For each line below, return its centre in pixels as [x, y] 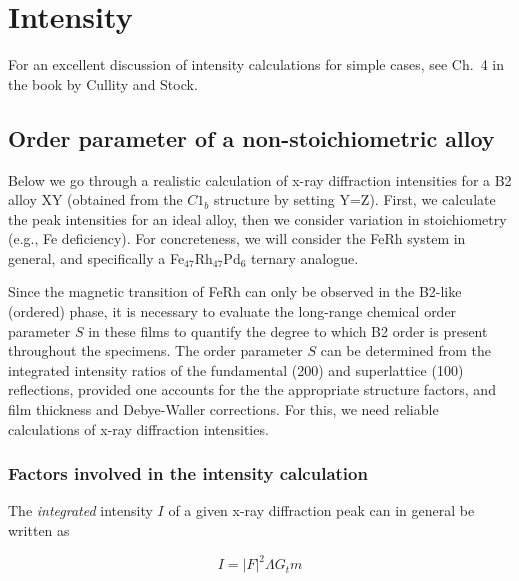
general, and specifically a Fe [96, 257]
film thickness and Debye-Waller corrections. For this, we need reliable [223, 409]
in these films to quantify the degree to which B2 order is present [288, 330]
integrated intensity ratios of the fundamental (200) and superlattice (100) [236, 369]
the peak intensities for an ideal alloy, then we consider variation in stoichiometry [257, 218]
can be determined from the [406, 350]
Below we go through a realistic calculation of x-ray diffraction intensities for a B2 [260, 179]
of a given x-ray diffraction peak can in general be [321, 510]
